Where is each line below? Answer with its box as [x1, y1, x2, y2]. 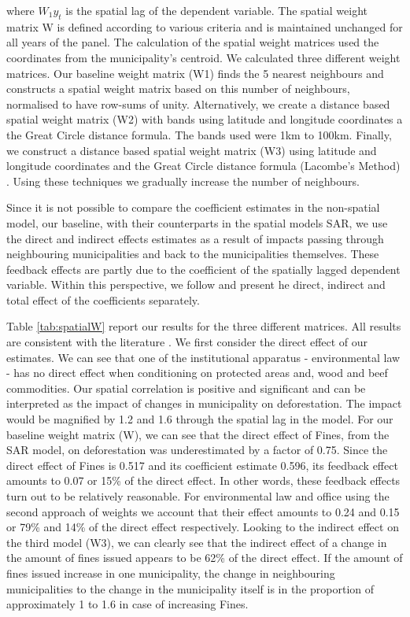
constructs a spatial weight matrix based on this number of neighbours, [6, 80, 350, 97]
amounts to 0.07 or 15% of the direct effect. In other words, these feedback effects [6, 472, 401, 489]
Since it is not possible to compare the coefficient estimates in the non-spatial [6, 199, 380, 216]
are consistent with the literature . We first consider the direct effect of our [6, 334, 368, 350]
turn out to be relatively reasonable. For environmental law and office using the [6, 488, 390, 504]
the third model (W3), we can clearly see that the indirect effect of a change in [6, 534, 387, 550]
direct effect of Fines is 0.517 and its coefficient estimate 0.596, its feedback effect [6, 456, 398, 473]
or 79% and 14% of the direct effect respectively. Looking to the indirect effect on [6, 519, 399, 535]
